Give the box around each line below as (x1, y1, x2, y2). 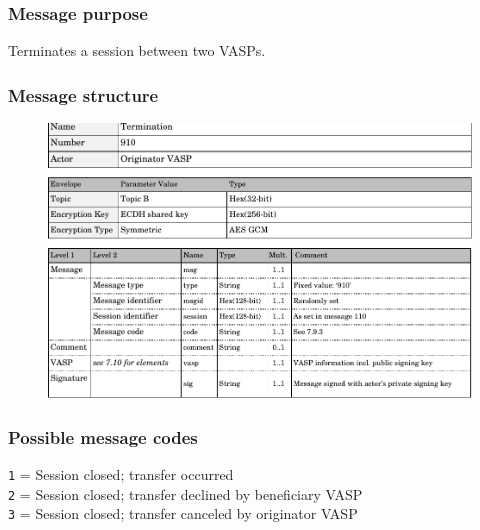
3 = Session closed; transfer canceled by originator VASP (8, 503, 358, 524)
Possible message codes (8, 424, 198, 449)
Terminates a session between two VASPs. (8, 40, 266, 61)
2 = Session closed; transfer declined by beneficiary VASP (8, 483, 363, 504)
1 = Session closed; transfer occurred (8, 464, 234, 485)
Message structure (8, 82, 159, 107)
